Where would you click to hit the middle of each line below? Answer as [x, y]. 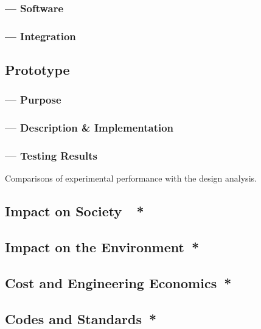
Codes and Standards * [81, 318]
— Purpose [33, 100]
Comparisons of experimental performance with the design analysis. [131, 178]
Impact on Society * [75, 211]
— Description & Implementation [89, 128]
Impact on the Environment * [102, 247]
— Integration [40, 36]
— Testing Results [51, 156]
